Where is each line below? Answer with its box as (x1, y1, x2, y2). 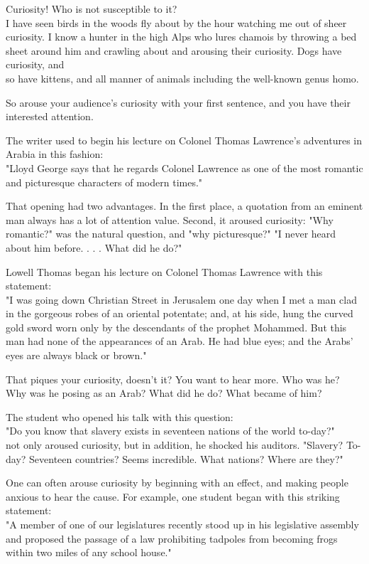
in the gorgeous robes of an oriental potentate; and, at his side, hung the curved (6, 306, 353, 321)
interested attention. (6, 109, 94, 124)
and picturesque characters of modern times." (6, 174, 203, 189)
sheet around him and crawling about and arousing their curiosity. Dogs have (6, 43, 342, 58)
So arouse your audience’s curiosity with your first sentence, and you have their (6, 95, 351, 110)
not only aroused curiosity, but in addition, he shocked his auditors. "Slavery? (6, 437, 343, 452)
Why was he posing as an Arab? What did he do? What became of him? (6, 385, 322, 400)
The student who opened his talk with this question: (6, 409, 233, 424)
